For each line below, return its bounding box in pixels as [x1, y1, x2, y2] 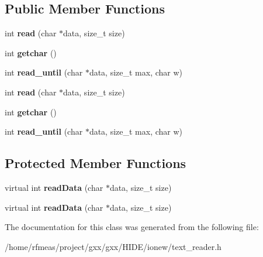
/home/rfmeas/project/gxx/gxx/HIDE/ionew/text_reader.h [5, 240, 222, 252]
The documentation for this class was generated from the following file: [5, 221, 259, 233]
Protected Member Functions [5, 154, 186, 172]
